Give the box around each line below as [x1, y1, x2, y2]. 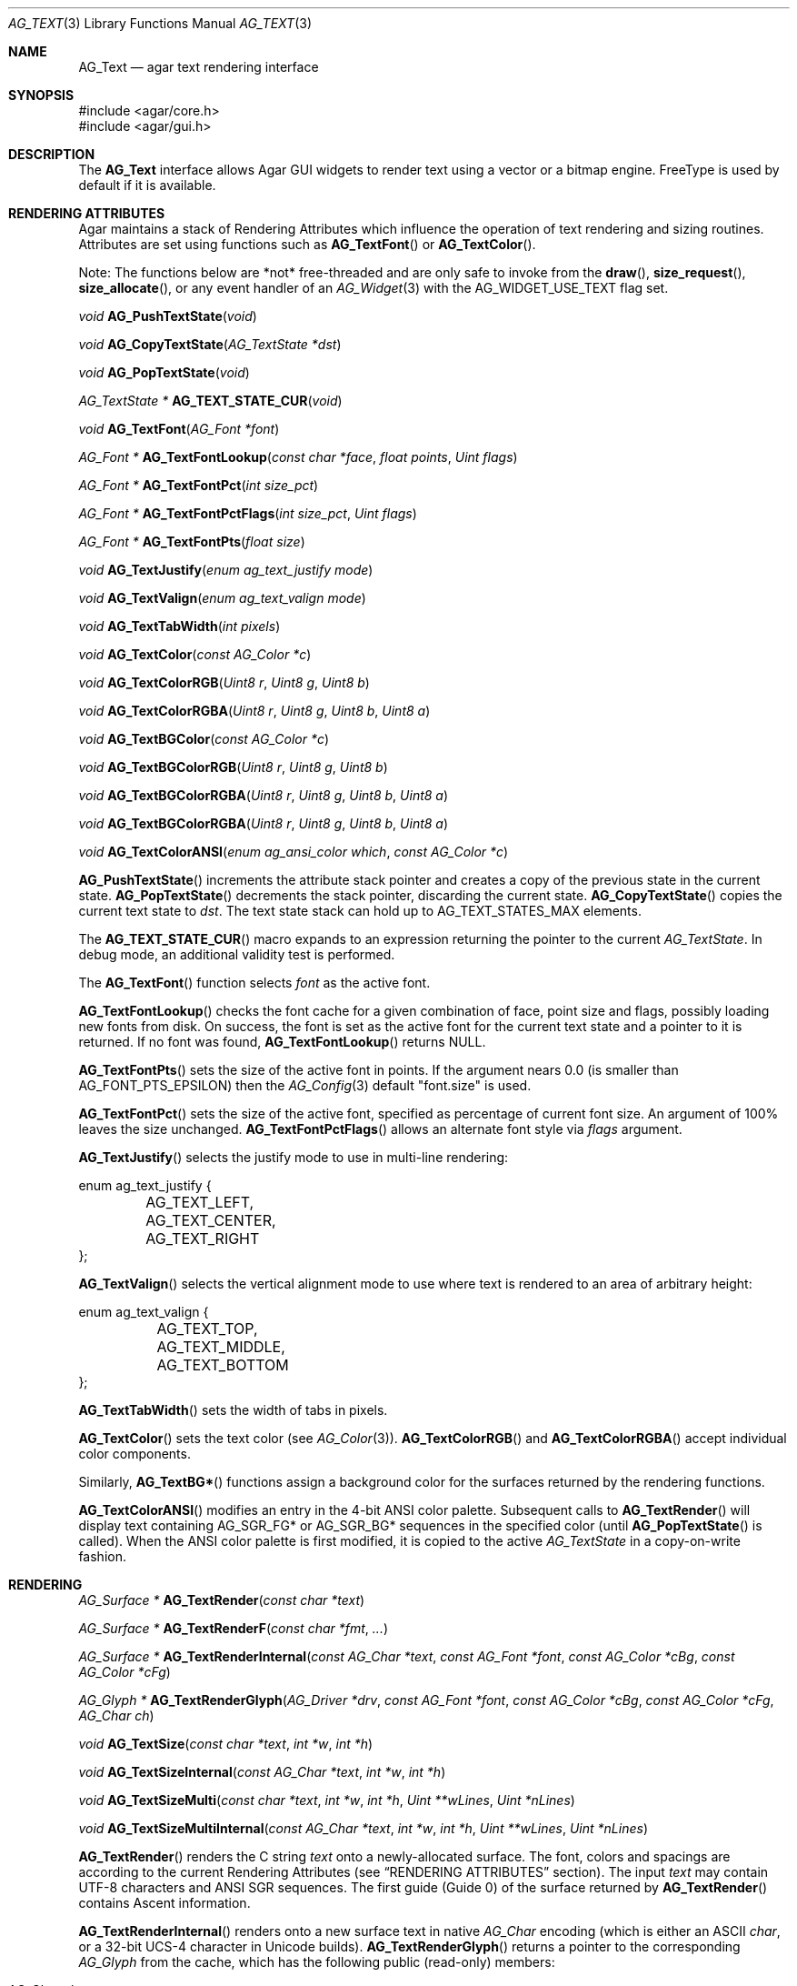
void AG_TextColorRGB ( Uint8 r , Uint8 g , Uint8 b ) [78, 675, 370, 690]
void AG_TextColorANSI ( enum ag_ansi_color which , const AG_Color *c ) [78, 844, 509, 859]
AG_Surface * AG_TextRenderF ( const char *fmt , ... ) [78, 1620, 389, 1636]
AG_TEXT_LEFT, [145, 1193, 254, 1211]
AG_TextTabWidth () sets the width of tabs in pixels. [78, 1402, 388, 1418]
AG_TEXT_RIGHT [145, 1229, 260, 1248]
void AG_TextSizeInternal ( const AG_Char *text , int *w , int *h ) [78, 1764, 446, 1780]
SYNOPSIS [8, 87, 75, 103]
